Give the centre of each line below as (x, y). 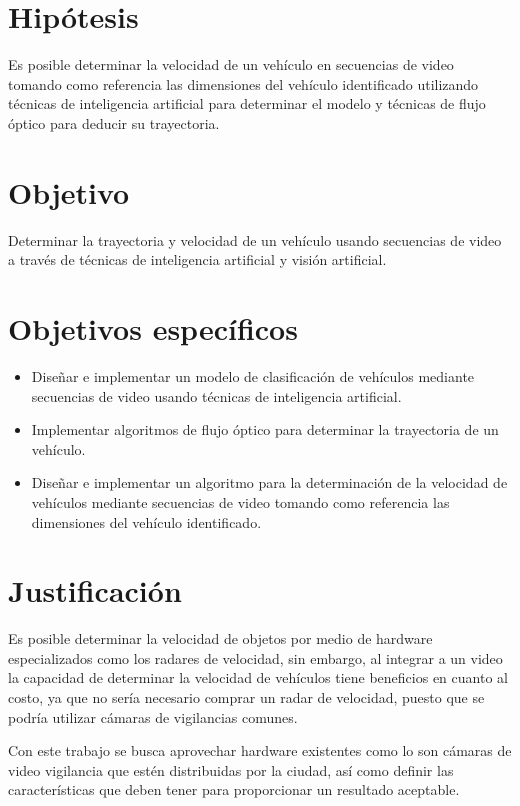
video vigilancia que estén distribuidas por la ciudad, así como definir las (231, 769)
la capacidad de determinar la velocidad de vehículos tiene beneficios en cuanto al (258, 677)
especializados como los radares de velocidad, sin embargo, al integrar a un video (255, 657)
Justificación (95, 590)
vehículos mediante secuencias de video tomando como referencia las (240, 501)
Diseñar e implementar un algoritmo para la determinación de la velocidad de (269, 482)
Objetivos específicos (153, 328)
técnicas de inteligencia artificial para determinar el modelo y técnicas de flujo (247, 103)
